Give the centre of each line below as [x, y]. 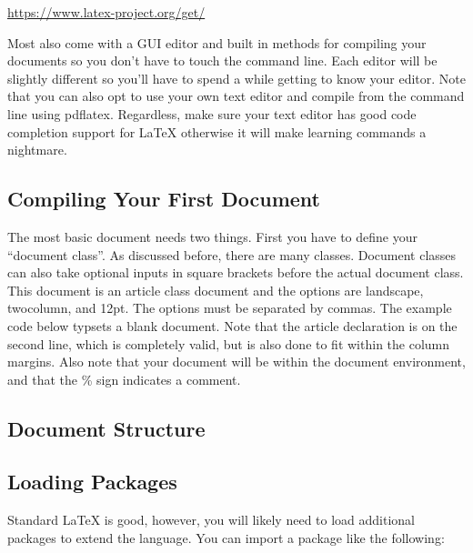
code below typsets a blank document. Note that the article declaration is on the [232, 325]
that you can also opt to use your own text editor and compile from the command [236, 96]
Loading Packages [92, 482]
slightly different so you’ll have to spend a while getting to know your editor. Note [236, 78]
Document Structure [106, 428]
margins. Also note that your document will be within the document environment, [236, 362]
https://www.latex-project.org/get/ [106, 12]
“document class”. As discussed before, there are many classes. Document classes [232, 254]
